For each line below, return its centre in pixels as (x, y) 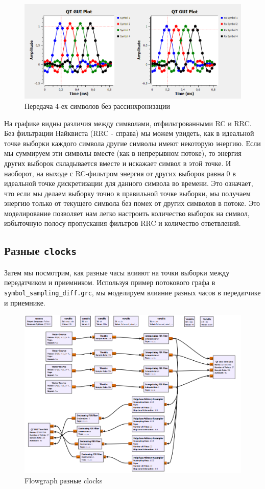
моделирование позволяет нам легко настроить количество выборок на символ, (127, 213)
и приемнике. (25, 302)
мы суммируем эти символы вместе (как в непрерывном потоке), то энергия (123, 153)
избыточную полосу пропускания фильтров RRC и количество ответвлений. (123, 223)
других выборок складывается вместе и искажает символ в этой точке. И (118, 163)
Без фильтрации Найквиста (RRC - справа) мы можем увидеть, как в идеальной (129, 133)
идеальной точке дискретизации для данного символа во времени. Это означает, (129, 183)
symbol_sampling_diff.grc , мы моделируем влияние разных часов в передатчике (132, 293)
